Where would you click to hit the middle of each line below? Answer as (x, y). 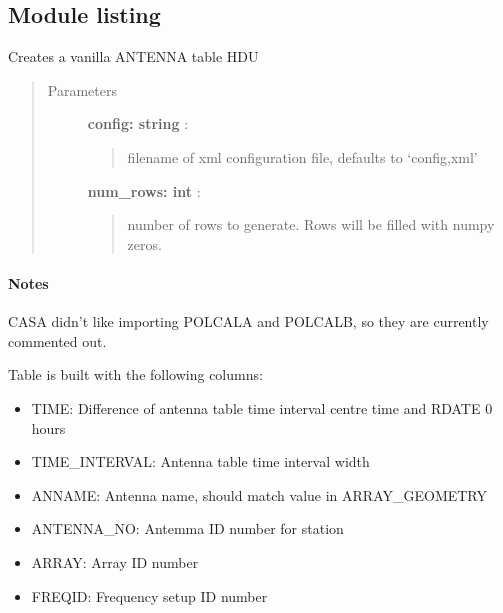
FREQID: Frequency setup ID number (149, 595)
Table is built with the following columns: (135, 374)
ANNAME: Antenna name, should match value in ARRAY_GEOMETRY (259, 494)
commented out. (57, 340)
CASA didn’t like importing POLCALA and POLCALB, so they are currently (248, 321)
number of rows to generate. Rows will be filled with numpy (311, 224)
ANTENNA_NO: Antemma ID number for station (187, 528)
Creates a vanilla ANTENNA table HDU (133, 56)
